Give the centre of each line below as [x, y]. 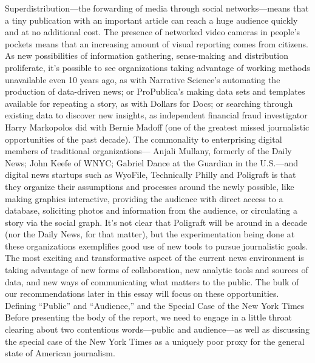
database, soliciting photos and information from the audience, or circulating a [151, 210]
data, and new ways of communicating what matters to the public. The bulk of [152, 281]
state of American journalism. [60, 353]
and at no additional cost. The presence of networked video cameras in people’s [153, 32]
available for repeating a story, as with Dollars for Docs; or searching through [149, 103]
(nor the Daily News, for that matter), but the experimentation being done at [150, 234]
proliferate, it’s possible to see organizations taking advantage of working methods [157, 67]
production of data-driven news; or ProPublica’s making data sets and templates [155, 91]
